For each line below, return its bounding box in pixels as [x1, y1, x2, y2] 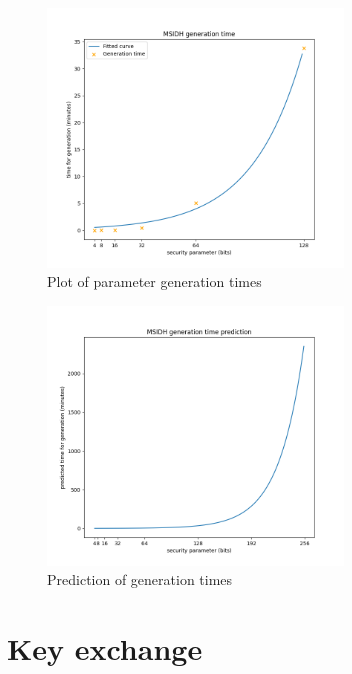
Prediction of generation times [47, 569, 233, 590]
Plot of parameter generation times [47, 271, 262, 292]
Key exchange [7, 627, 203, 668]
